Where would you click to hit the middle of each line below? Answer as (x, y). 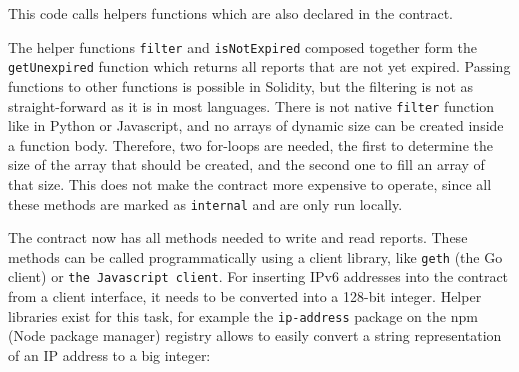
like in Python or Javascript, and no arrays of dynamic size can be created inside (256, 125)
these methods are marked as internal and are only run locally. (205, 203)
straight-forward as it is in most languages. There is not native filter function (251, 105)
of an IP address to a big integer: (109, 354)
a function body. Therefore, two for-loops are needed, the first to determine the (250, 144)
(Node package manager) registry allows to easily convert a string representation (255, 335)
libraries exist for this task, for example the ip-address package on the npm (243, 315)
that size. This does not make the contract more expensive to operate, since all (250, 183)
